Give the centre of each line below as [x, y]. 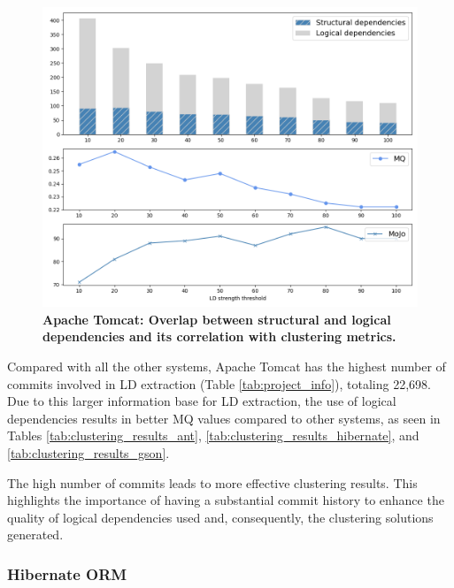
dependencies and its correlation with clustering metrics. [219, 336]
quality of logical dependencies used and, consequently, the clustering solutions [220, 517]
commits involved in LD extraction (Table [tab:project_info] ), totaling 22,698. [219, 383]
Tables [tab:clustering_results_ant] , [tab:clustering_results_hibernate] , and [213, 435]
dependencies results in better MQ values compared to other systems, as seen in [224, 418]
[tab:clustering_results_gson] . [88, 452]
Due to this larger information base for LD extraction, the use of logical [202, 401]
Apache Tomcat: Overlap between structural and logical [217, 319]
